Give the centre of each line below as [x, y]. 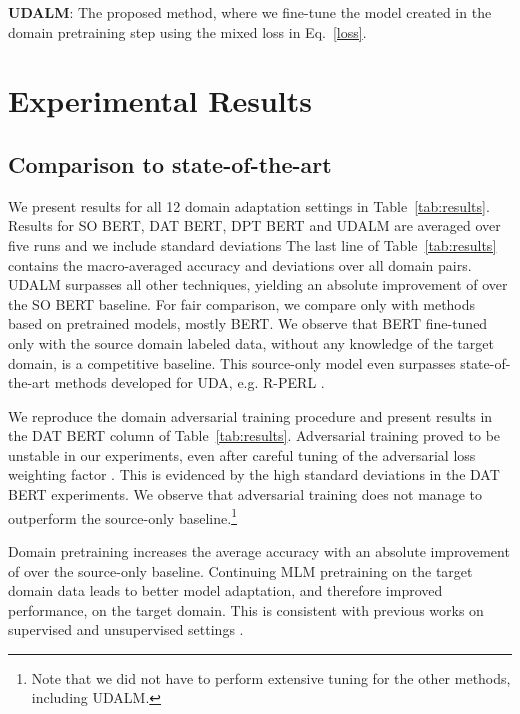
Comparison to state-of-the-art [170, 163]
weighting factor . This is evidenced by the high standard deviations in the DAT [254, 474]
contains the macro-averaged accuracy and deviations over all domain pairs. [240, 264]
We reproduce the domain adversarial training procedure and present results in [250, 415]
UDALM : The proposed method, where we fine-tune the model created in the [250, 12]
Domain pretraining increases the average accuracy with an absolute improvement [259, 550]
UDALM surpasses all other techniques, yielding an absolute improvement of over [258, 284]
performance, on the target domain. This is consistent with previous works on [246, 609]
